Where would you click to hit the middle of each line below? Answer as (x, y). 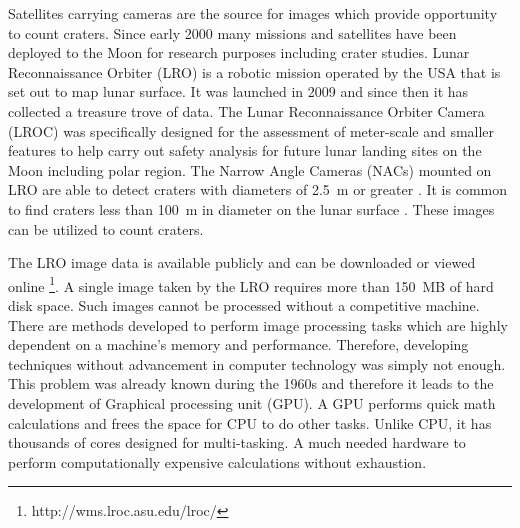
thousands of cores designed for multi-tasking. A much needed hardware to (237, 442)
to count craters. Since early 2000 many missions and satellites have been (232, 32)
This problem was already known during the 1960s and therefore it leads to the (251, 383)
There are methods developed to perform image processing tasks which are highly (258, 324)
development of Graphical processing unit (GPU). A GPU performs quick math (252, 402)
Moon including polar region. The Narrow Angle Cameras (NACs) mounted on (250, 169)
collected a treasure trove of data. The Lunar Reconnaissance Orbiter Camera (246, 110)
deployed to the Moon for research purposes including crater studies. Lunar (239, 52)
